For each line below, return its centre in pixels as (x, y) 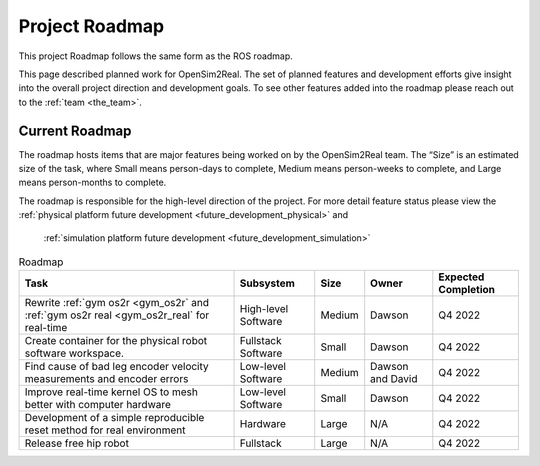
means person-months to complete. (92, 182)
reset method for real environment (105, 430)
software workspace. (74, 353)
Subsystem (267, 283)
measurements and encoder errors (106, 379)
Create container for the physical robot (116, 341)
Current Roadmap (75, 130)
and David (394, 379)
